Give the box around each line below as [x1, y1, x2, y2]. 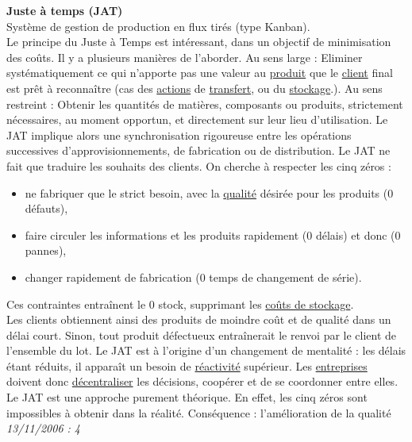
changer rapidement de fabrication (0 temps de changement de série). [25, 268, 362, 285]
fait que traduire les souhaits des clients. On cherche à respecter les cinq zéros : [6, 157, 391, 174]
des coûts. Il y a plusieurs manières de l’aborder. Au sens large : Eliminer [6, 48, 363, 65]
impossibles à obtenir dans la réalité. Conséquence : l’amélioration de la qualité [6, 404, 391, 421]
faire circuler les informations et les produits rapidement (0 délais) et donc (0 [25, 226, 401, 243]
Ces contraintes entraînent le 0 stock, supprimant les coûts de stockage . [6, 295, 354, 312]
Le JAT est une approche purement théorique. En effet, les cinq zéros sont [6, 389, 368, 405]
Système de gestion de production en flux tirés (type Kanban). [6, 17, 310, 34]
